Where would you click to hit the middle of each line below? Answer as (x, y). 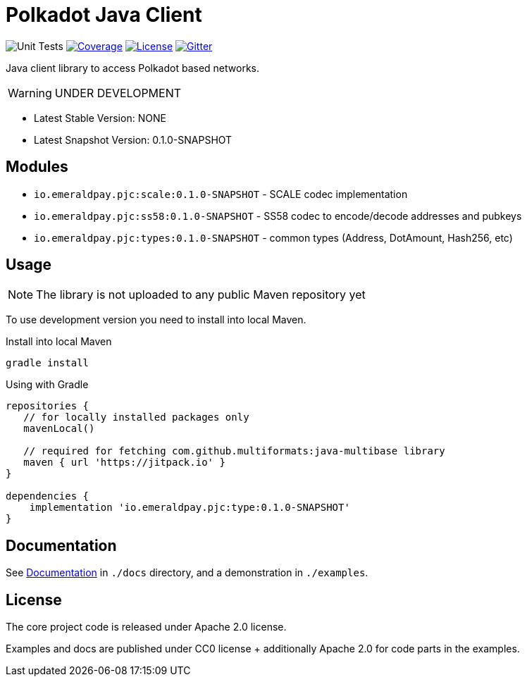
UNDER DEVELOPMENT (118, 93)
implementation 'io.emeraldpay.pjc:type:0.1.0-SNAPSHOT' (190, 508)
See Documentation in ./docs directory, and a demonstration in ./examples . (187, 573)
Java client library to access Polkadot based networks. (132, 68)
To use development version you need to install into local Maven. (156, 320)
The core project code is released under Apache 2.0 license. (146, 627)
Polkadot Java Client (104, 15)
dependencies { (48, 496)
